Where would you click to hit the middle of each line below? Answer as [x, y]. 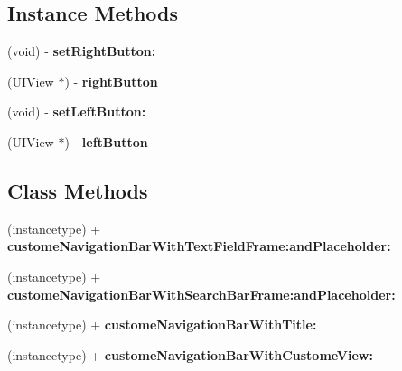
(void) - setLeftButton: [77, 111]
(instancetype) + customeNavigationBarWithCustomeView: [190, 354]
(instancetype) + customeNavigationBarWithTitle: [162, 325]
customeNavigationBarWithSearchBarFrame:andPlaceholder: [201, 294]
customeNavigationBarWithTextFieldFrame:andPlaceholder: [199, 246]
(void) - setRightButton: [82, 51]
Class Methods [78, 190]
